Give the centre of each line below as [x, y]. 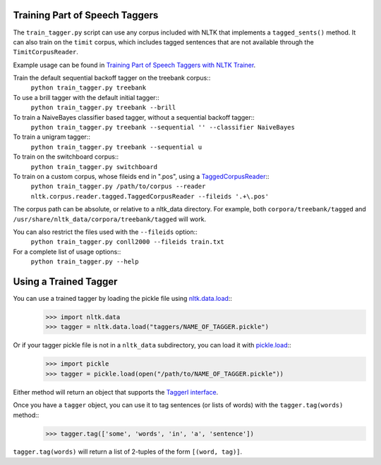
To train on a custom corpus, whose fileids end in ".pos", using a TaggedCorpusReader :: [141, 176]
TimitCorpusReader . [46, 52]
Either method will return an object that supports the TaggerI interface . [116, 392]
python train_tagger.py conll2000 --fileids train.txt [128, 242]
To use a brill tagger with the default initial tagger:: [86, 97]
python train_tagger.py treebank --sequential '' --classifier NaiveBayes [163, 128]
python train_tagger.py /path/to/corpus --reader [118, 186]
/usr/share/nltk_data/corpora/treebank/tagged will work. [110, 219]
